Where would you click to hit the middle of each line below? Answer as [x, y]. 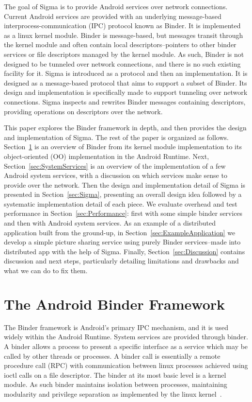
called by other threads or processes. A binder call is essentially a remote [112, 356]
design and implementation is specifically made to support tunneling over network [126, 92]
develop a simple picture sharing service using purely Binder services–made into [122, 242]
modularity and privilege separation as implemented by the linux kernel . [113, 393]
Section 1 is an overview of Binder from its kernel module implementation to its [123, 147]
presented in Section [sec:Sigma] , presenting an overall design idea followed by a [123, 194]
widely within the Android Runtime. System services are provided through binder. [126, 337]
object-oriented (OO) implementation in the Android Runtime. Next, [107, 156]
